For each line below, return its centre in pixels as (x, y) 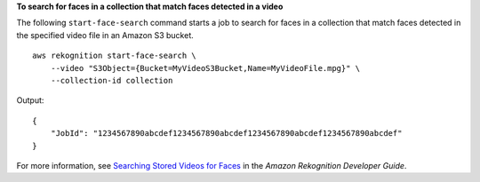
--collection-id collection (112, 80)
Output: (30, 100)
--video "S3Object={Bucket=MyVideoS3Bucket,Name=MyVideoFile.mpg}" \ (205, 68)
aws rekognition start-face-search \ (115, 56)
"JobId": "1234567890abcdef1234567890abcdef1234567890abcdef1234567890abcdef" (226, 134)
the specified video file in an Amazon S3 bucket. (105, 35)
